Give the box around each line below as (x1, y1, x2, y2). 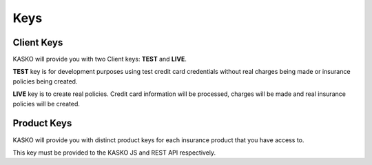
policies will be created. (12, 99, 81, 108)
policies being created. (12, 77, 78, 86)
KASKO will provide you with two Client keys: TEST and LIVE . (12, 55, 187, 64)
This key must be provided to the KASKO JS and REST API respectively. (12, 148, 216, 157)
